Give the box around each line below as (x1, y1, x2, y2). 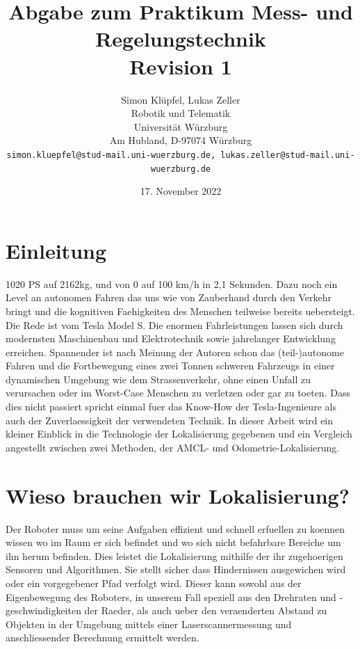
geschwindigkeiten (6, 603, 81, 618)
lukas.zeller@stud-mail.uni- (220, 150, 355, 160)
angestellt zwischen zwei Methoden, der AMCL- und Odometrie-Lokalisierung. (6, 440, 340, 454)
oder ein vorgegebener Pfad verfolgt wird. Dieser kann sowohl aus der (6, 575, 302, 590)
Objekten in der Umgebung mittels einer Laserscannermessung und (6, 616, 292, 631)
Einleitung (6, 236, 107, 264)
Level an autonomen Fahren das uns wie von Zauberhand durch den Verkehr (6, 290, 332, 305)
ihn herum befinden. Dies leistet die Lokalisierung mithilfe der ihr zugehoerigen (6, 548, 343, 563)
